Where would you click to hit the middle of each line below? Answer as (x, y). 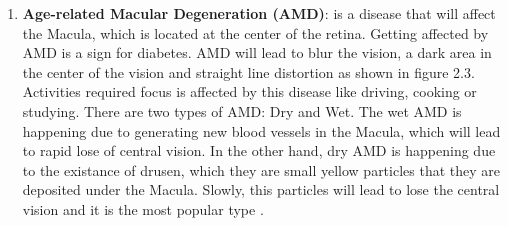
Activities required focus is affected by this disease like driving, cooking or (249, 91)
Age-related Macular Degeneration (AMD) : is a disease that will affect (259, 13)
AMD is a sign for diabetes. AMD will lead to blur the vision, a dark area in (257, 52)
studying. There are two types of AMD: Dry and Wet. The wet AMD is (242, 110)
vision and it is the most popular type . (143, 208)
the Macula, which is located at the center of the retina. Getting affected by (255, 32)
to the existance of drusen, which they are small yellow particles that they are (261, 169)
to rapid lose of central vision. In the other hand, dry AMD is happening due (259, 150)
